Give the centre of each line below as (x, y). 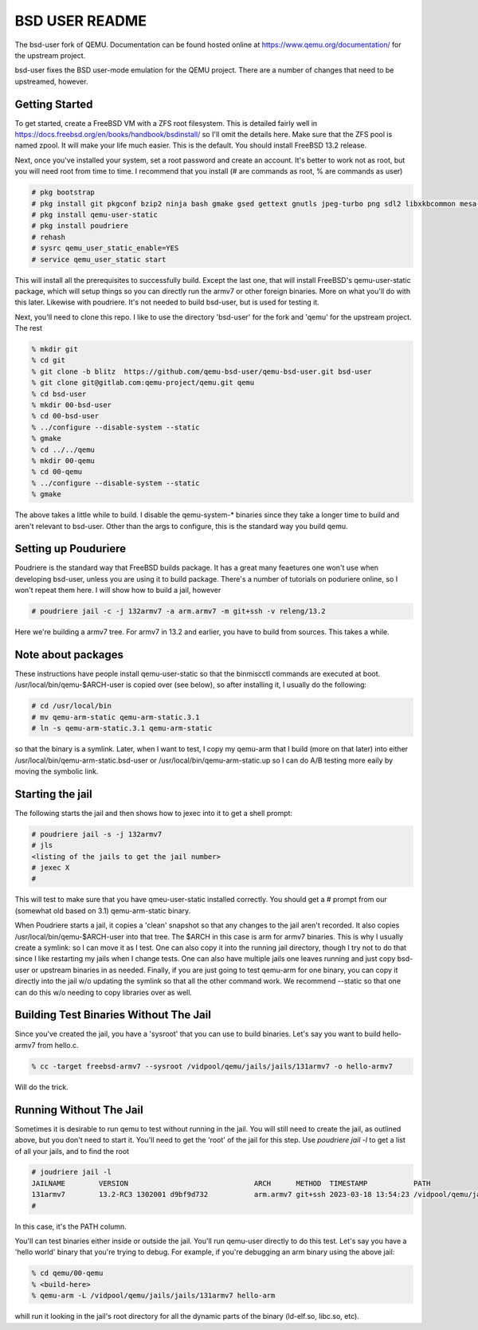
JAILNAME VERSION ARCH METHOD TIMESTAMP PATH (231, 1183)
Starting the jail (53, 794)
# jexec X (51, 868)
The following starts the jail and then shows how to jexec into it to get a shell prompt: (154, 813)
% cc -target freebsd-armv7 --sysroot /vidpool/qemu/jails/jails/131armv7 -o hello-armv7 (212, 1066)
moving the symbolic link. (57, 771)
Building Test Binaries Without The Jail (113, 1015)
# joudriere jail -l (71, 1172)
